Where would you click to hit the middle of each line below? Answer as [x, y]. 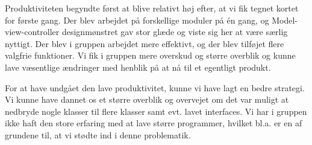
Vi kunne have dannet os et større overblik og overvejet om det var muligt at [147, 99]
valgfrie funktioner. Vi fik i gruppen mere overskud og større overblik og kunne [150, 55]
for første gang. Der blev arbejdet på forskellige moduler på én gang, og [137, 20]
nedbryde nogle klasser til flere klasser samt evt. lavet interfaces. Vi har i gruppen [156, 111]
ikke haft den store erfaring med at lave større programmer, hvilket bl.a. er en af [154, 123]
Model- [285, 20]
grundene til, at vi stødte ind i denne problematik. [98, 134]
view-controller [32, 32]
